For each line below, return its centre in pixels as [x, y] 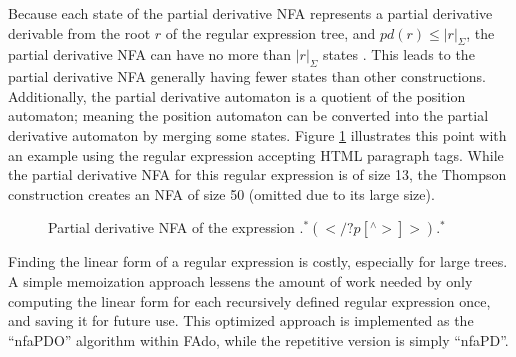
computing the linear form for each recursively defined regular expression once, [249, 300]
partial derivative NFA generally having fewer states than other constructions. [247, 76]
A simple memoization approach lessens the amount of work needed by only [240, 280]
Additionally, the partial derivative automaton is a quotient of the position [237, 95]
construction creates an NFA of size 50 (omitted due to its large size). [221, 193]
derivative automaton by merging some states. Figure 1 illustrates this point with [257, 134]
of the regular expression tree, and [270, 32]
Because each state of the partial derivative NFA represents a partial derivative [250, 13]
